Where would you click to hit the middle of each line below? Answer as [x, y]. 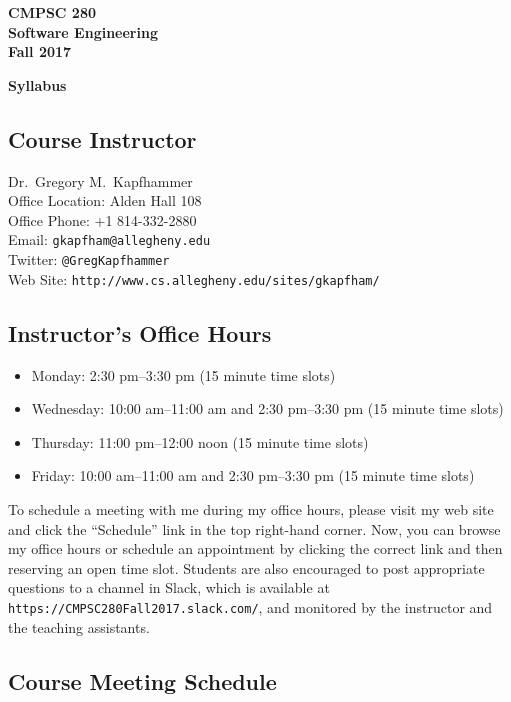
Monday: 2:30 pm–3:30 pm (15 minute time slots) [183, 374]
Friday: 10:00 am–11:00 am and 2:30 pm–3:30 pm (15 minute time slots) [253, 475]
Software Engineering [83, 31]
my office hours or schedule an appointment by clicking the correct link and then [255, 548]
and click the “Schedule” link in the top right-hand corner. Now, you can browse [254, 528]
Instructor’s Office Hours [140, 332]
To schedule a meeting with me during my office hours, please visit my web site [251, 508]
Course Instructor [102, 138]
